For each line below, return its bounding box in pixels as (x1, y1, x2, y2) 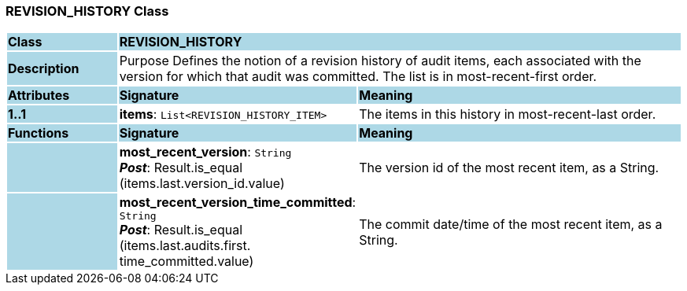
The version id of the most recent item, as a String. (359, 160, 659, 176)
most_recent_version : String (119, 144, 292, 160)
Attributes (8, 87, 70, 104)
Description (8, 61, 79, 77)
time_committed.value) (119, 253, 254, 270)
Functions (8, 125, 69, 142)
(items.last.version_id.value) (119, 175, 285, 192)
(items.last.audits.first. (119, 238, 251, 254)
